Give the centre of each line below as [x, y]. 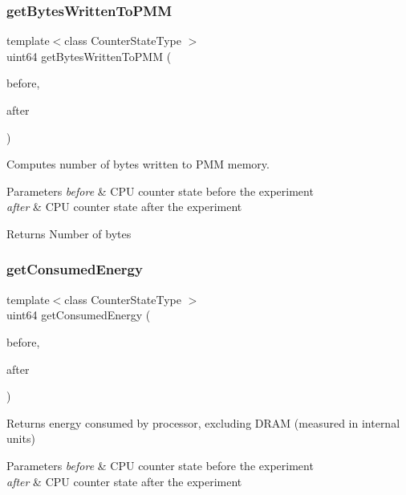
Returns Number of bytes [69, 233]
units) [21, 438]
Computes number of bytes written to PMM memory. [138, 164]
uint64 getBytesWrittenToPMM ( [89, 56]
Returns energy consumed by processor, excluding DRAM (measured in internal [203, 422]
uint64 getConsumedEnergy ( [79, 315]
